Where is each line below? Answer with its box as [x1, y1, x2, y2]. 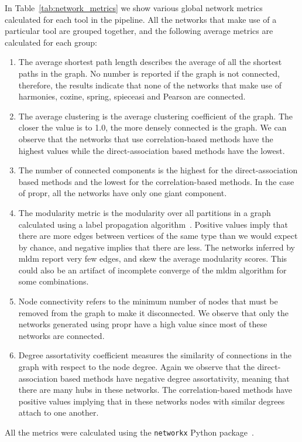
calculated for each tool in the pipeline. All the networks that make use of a [5, 13, 277, 25]
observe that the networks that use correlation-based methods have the [18, 132, 273, 145]
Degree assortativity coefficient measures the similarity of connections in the [18, 349, 292, 361]
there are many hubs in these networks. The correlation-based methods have [18, 383, 293, 396]
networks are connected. [18, 329, 105, 341]
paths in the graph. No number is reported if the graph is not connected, [18, 67, 280, 79]
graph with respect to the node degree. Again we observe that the [18, 361, 255, 373]
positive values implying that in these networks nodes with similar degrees [18, 395, 285, 407]
